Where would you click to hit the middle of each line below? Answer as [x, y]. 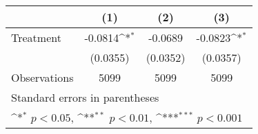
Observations [42, 77]
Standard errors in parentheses [85, 97]
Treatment [36, 37]
